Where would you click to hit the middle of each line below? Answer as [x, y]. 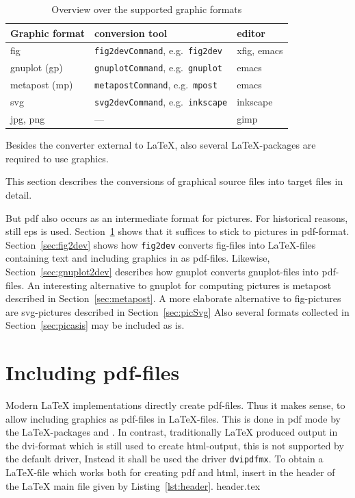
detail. [19, 194]
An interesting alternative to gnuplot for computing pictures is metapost [179, 285]
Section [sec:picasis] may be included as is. [95, 325]
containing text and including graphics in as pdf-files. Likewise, [138, 258]
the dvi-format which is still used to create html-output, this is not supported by [175, 445]
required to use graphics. [57, 158]
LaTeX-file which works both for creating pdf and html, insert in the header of [170, 472]
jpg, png [28, 119]
